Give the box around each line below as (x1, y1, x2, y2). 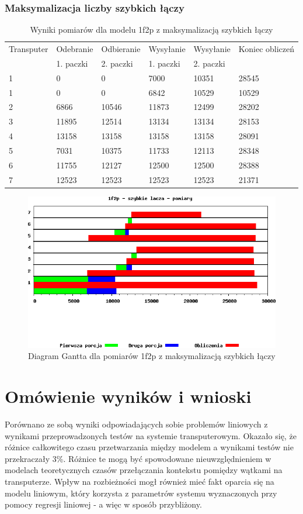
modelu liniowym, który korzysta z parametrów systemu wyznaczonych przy (5, 487, 277, 499)
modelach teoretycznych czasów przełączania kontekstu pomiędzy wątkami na (5, 464, 283, 476)
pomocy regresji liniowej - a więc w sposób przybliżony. (5, 498, 202, 510)
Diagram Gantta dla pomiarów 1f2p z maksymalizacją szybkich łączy (28, 350, 276, 362)
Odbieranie (101, 43, 141, 55)
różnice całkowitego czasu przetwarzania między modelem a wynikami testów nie (5, 441, 294, 453)
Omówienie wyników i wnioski (5, 384, 252, 408)
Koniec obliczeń (238, 43, 295, 55)
